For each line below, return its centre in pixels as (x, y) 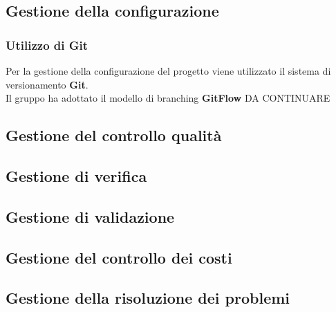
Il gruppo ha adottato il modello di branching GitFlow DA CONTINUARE (168, 98)
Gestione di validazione (90, 216)
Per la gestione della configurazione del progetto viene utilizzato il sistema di (168, 71)
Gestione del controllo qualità (114, 135)
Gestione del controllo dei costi (119, 257)
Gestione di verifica (76, 175)
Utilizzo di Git (47, 45)
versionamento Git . (47, 84)
